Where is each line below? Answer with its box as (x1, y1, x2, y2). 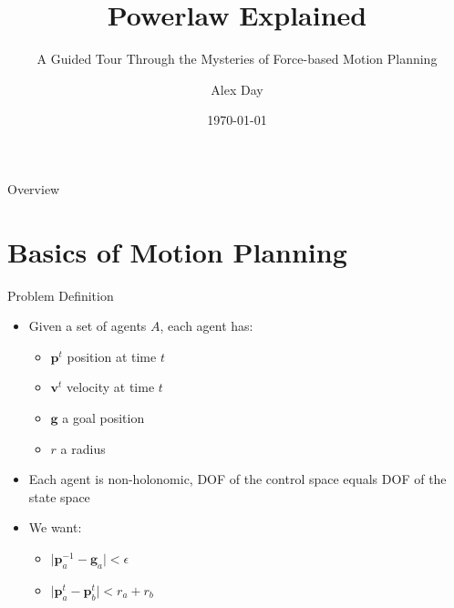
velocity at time (67, 377, 155, 397)
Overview (7, 179, 60, 198)
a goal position (62, 408, 145, 427)
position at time (67, 346, 157, 366)
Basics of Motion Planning (7, 232, 347, 270)
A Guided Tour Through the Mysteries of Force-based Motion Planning (36, 49, 438, 68)
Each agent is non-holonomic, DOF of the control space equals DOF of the (28, 469, 447, 489)
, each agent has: (160, 316, 253, 335)
